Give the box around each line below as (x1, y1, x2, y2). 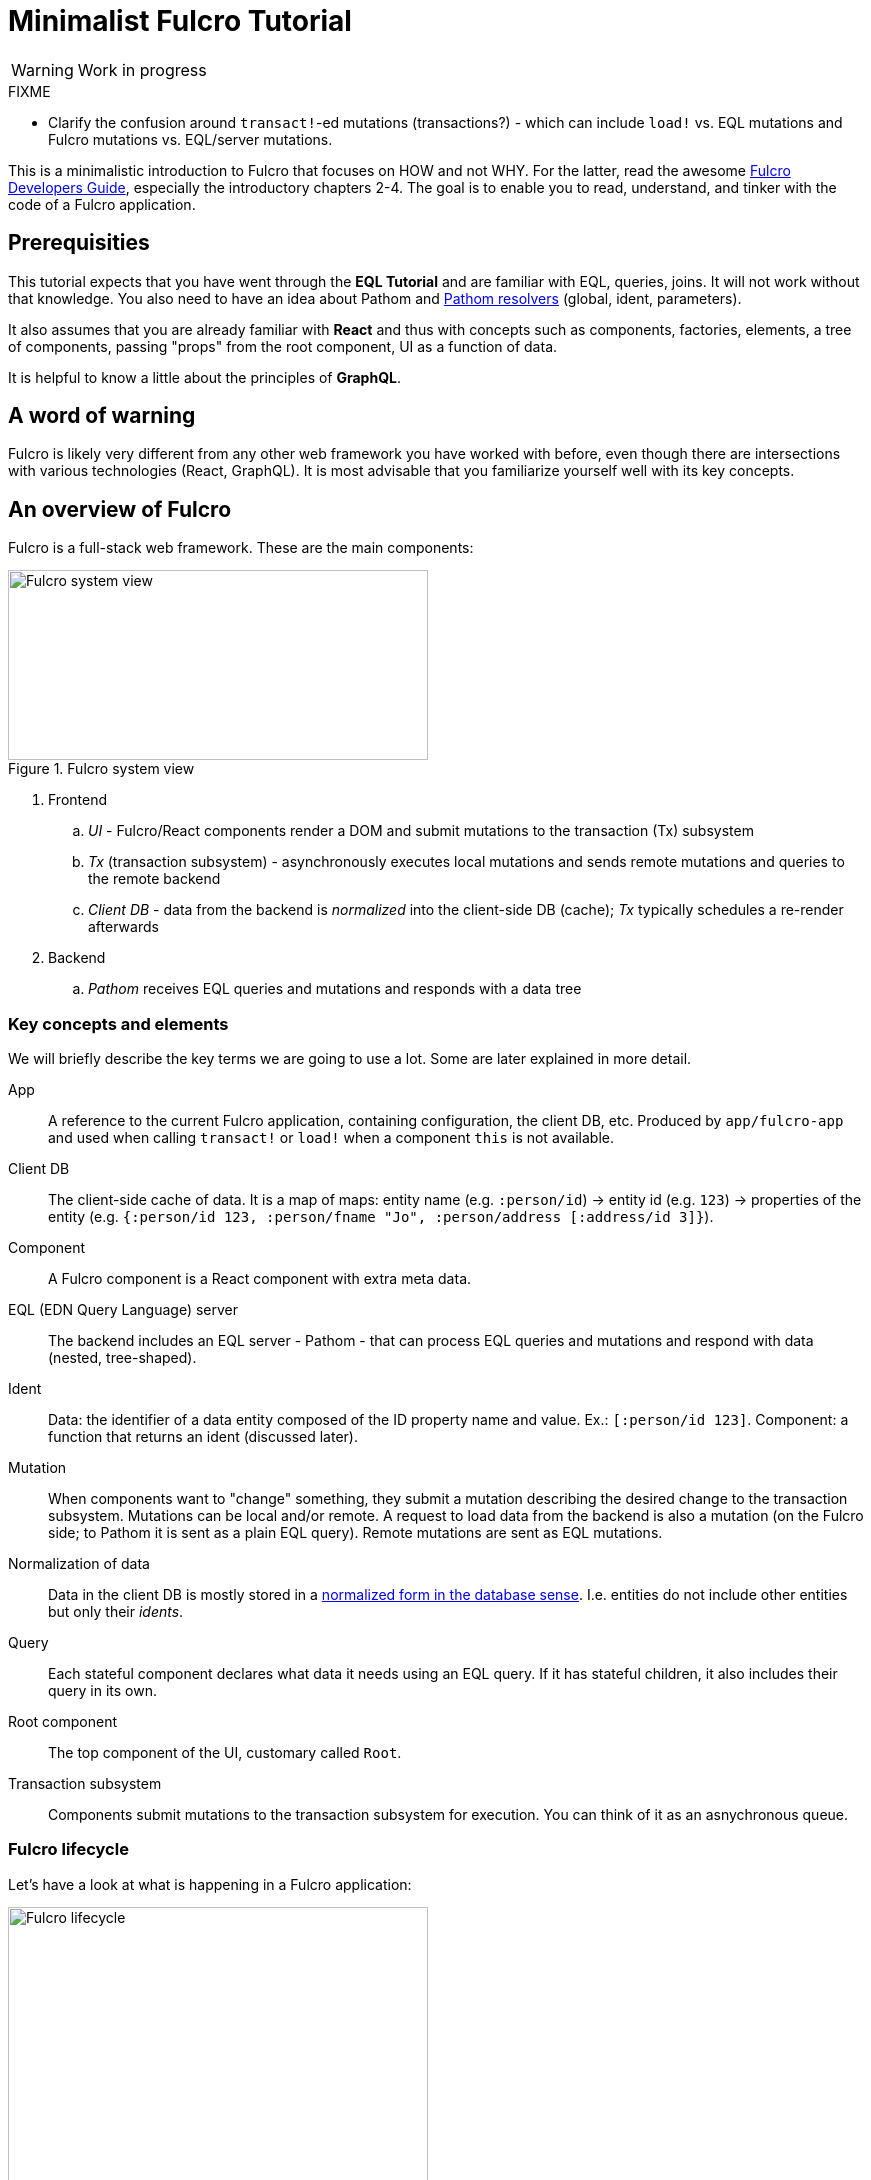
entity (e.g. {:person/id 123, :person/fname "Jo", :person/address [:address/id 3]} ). (48, 1208, 714, 1226)
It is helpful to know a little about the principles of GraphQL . (8, 368, 401, 386)
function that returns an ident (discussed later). (48, 1428, 358, 1446)
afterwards (88, 918, 159, 936)
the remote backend (88, 870, 221, 888)
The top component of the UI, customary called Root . (48, 1744, 402, 1762)
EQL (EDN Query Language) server (8, 1301, 239, 1319)
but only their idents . (48, 1603, 184, 1621)
